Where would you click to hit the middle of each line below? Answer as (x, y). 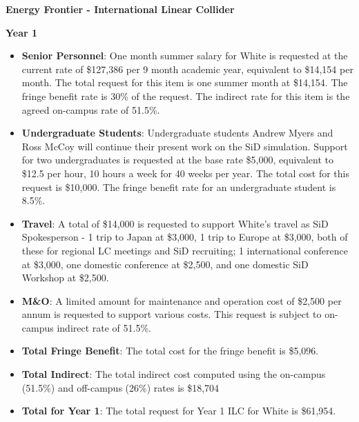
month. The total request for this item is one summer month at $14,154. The (185, 82)
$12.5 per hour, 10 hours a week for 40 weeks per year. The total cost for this (186, 173)
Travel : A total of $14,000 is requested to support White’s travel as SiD (175, 223)
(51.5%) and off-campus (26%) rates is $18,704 (120, 387)
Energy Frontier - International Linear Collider (120, 9)
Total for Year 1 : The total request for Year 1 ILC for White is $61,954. (179, 411)
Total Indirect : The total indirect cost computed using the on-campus (174, 374)
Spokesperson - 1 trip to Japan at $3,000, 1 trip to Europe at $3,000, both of (185, 237)
